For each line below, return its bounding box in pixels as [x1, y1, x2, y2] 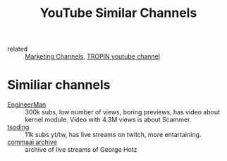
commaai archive [7, 138, 58, 146]
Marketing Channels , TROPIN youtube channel [25, 52, 161, 61]
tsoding [7, 123, 30, 131]
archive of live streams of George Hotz [25, 145, 137, 154]
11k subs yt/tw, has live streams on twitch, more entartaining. [25, 131, 202, 139]
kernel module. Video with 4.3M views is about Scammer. [25, 115, 192, 124]
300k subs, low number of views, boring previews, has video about [25, 108, 221, 117]
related [7, 44, 28, 54]
